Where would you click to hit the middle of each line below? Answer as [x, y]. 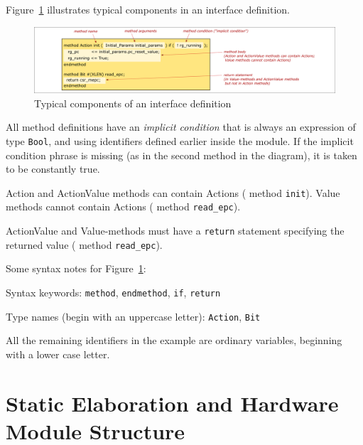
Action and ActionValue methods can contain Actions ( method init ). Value [173, 192]
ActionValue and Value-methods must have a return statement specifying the [175, 231]
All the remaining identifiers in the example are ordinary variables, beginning [174, 340]
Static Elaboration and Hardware [172, 403]
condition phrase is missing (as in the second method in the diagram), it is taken [181, 155]
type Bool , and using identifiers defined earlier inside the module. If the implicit [180, 140]
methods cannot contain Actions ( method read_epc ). [123, 207]
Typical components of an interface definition [133, 103]
